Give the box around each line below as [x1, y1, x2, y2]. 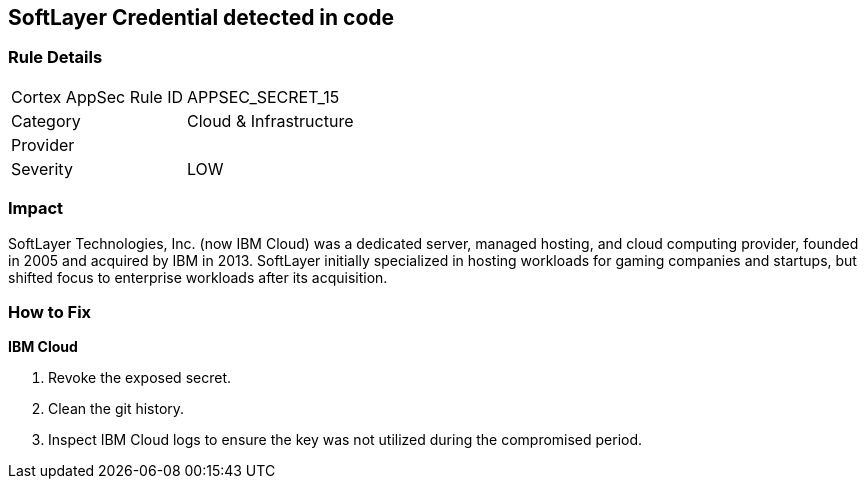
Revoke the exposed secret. [48, 369, 231, 387]
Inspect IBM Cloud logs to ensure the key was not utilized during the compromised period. [48, 431, 643, 449]
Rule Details [8, 47, 103, 68]
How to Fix [8, 301, 92, 322]
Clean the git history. [48, 400, 185, 418]
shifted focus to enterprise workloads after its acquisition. [8, 268, 388, 286]
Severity [11, 158, 73, 179]
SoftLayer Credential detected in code [8, 5, 395, 30]
